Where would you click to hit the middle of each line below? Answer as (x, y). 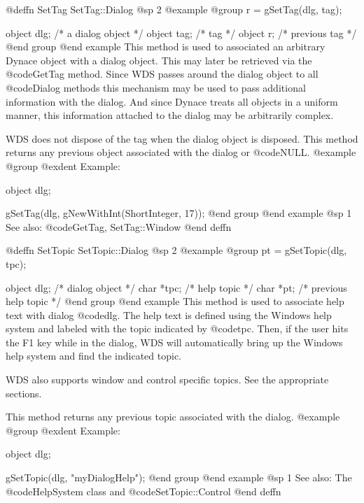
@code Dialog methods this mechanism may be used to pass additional (156, 87)
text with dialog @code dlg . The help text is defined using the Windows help (169, 314)
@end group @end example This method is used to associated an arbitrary (166, 47)
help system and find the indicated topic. (94, 356)
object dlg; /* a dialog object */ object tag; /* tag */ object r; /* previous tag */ (181, 33)
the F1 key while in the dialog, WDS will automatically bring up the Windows (174, 342)
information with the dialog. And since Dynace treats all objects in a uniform (172, 101)
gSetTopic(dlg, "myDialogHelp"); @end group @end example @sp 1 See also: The (179, 477)
